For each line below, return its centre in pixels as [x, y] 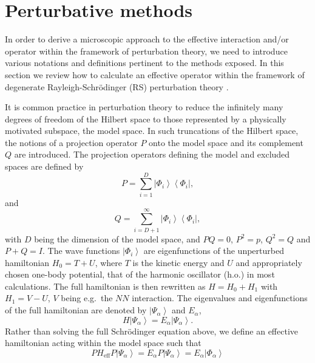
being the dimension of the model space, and [117, 238]
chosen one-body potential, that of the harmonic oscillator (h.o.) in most [140, 274]
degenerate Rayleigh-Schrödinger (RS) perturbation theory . [117, 86]
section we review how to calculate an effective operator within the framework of [155, 74]
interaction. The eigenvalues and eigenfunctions [220, 298]
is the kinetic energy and [178, 262]
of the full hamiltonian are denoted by [76, 310]
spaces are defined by [44, 166]
